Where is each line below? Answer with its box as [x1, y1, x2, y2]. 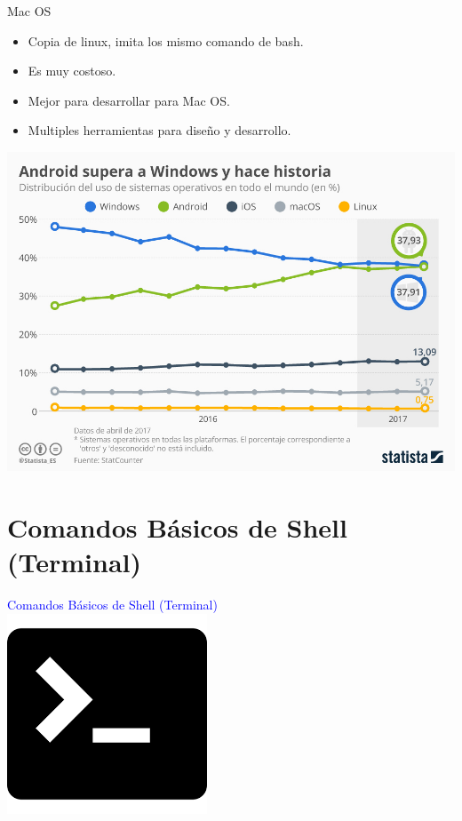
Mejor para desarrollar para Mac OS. [28, 91, 230, 109]
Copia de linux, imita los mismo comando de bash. [28, 31, 304, 50]
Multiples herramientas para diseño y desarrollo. [28, 121, 291, 139]
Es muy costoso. [28, 61, 116, 80]
